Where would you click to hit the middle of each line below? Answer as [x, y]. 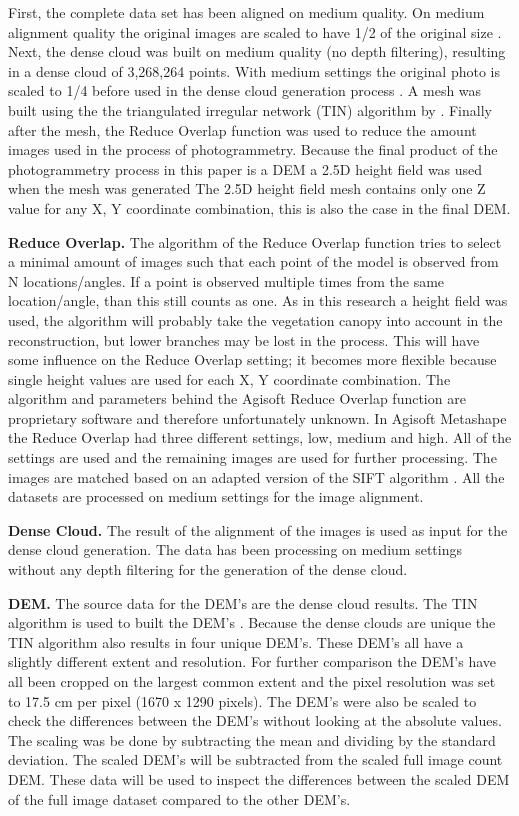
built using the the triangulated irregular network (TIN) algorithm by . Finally [250, 109]
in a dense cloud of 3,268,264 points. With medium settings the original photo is [254, 70]
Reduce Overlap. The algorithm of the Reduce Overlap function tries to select [255, 241]
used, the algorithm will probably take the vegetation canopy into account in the [255, 319]
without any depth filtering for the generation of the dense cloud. [208, 569]
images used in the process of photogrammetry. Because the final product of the [253, 149]
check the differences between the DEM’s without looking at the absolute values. [255, 720]
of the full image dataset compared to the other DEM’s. [179, 798]
